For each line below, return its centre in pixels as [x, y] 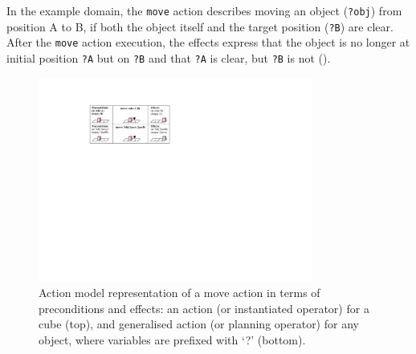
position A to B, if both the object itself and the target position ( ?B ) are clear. [200, 26]
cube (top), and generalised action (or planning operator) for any [199, 324]
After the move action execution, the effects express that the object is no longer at [208, 42]
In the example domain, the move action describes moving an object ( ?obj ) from [204, 10]
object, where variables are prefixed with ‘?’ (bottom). [172, 340]
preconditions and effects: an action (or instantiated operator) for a [204, 308]
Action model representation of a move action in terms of [179, 293]
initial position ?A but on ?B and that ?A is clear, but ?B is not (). [169, 57]
